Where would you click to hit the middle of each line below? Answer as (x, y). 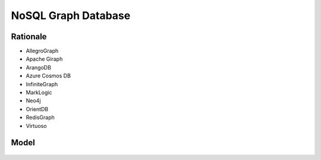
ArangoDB (39, 67)
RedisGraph (40, 117)
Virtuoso (36, 126)
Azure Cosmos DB (48, 76)
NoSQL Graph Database (71, 15)
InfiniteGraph (42, 84)
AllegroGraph (42, 51)
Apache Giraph (44, 59)
